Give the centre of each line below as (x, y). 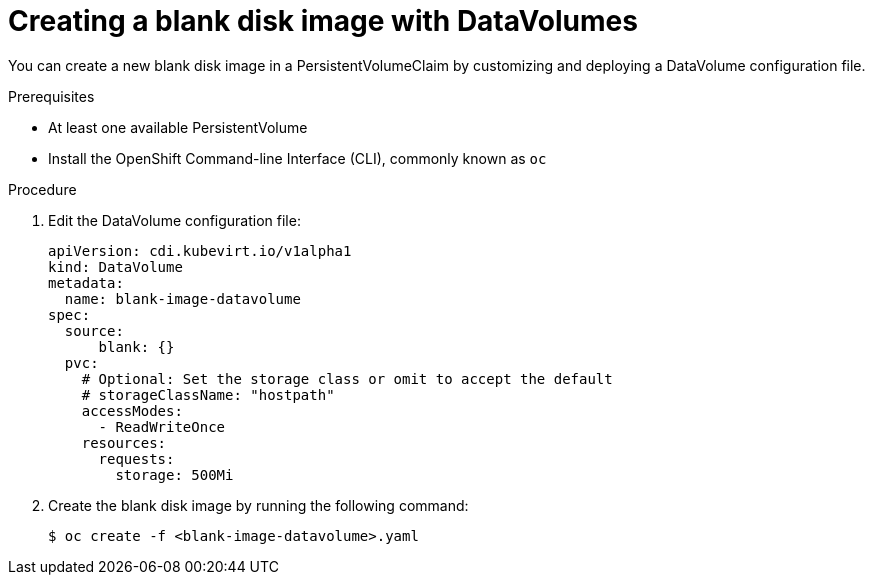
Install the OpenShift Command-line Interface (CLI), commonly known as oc (297, 158)
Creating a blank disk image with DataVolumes (323, 21)
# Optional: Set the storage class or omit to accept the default (347, 378)
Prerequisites (51, 96)
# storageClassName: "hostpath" (208, 394)
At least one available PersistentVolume (178, 127)
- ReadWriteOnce (162, 426)
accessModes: (132, 410)
